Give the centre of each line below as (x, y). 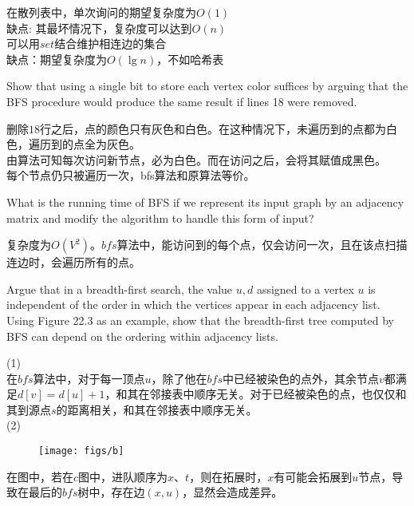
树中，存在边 (111, 492)
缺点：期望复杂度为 (57, 59)
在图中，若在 (40, 476)
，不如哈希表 (190, 59)
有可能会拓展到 (313, 476)
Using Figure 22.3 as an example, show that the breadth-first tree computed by (200, 320)
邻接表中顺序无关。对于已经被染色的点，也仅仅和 (278, 394)
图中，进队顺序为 (123, 476)
